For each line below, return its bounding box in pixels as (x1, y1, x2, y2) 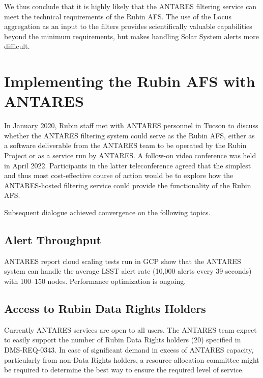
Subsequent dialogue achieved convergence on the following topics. (4, 207, 211, 218)
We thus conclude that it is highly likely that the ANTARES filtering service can (4, 1, 257, 11)
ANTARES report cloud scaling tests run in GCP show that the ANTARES (4, 255, 241, 266)
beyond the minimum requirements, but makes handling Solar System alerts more (4, 31, 259, 41)
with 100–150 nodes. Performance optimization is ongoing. (4, 276, 186, 286)
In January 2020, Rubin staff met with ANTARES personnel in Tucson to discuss (4, 120, 258, 131)
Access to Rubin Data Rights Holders (4, 301, 206, 316)
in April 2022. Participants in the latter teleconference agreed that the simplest (4, 160, 251, 170)
